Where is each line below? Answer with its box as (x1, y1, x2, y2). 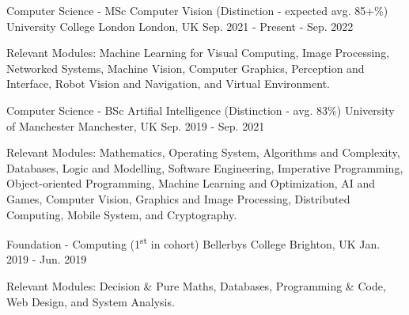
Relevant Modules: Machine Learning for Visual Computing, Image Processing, (6, 44, 390, 61)
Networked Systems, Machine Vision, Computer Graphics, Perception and (6, 59, 365, 76)
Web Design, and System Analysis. (6, 293, 175, 309)
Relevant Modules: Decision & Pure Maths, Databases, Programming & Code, (6, 277, 386, 294)
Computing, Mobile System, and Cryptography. (6, 206, 237, 222)
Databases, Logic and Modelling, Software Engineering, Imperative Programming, (6, 159, 403, 176)
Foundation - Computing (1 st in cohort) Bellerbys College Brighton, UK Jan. (6, 233, 381, 252)
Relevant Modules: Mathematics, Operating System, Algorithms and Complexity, (6, 144, 400, 161)
